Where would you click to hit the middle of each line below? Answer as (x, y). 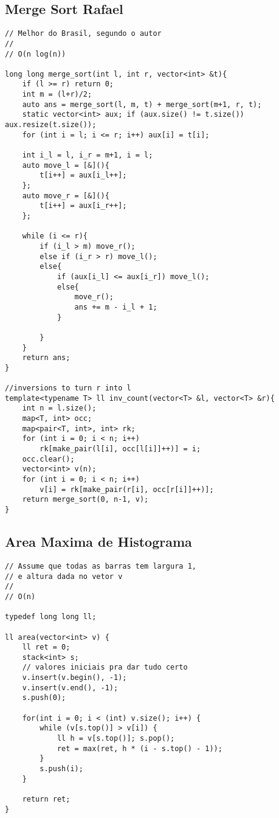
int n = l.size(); (59, 408)
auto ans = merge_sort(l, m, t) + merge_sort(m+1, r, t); (142, 104)
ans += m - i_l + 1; (116, 307)
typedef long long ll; (51, 617)
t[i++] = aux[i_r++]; (83, 206)
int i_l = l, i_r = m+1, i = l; (88, 155)
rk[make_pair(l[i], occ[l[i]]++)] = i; (120, 449)
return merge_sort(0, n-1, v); (85, 500)
